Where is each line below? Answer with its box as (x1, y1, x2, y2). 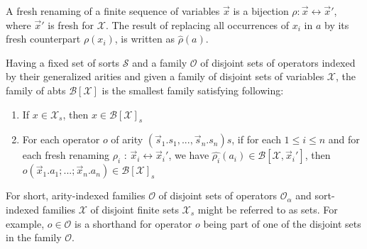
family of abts (6, 82, 66, 97)
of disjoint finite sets (90, 201, 179, 216)
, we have (168, 148, 209, 162)
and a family (132, 55, 187, 70)
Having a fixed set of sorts (6, 55, 120, 70)
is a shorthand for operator (75, 216, 192, 231)
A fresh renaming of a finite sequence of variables (6, 4, 220, 18)
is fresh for (48, 17, 94, 32)
